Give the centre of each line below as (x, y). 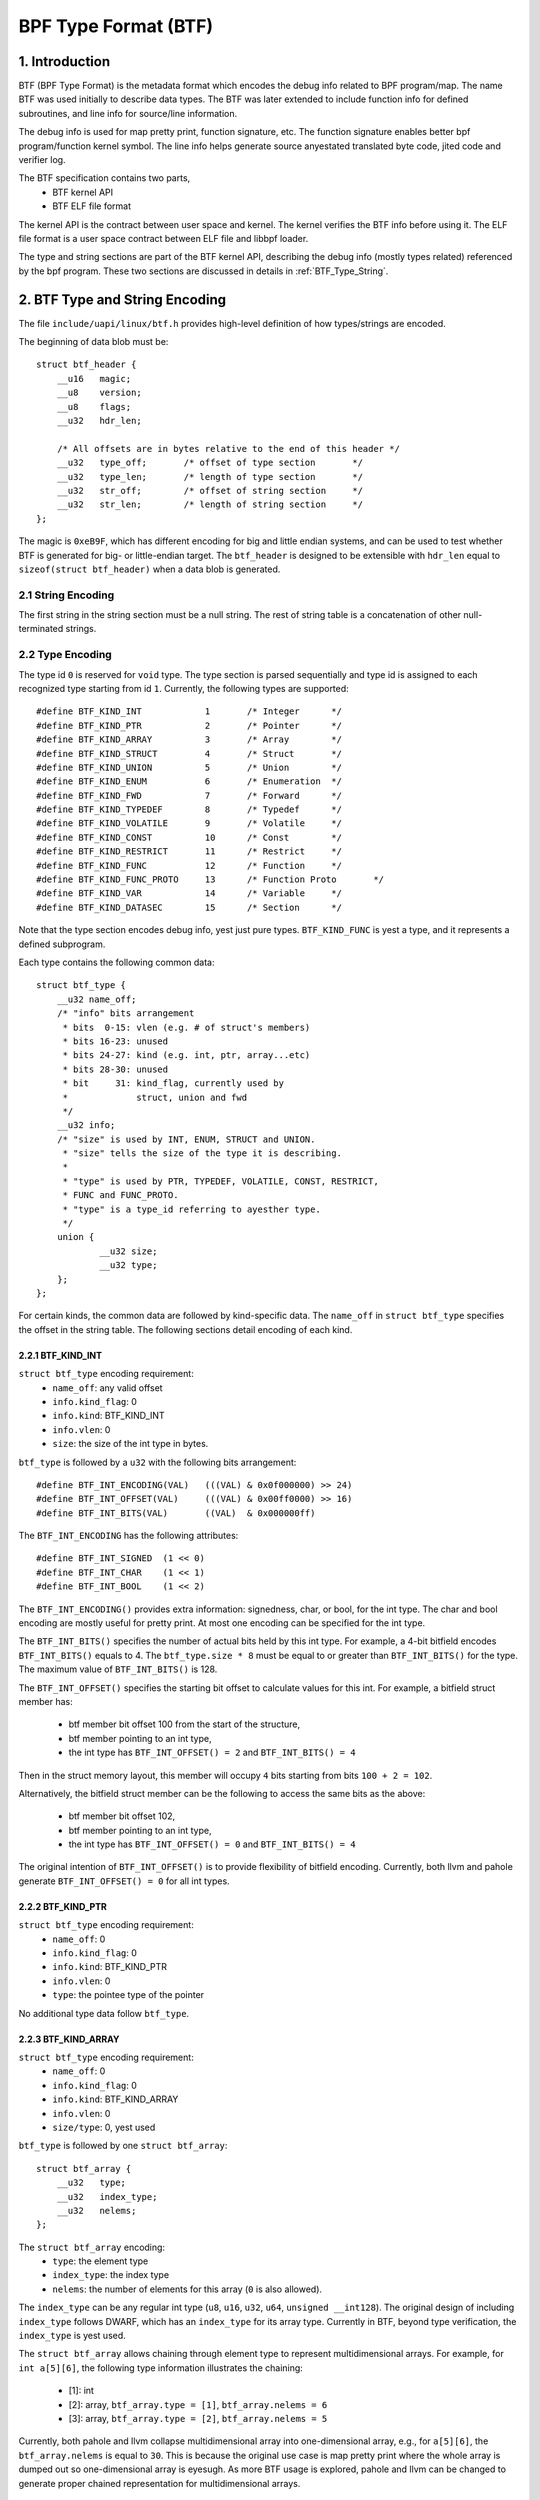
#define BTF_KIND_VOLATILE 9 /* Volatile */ (189, 823)
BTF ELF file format (92, 206)
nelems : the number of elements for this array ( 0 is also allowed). (187, 2289)
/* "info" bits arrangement (125, 1013)
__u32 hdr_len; (99, 420)
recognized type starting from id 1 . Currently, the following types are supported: (183, 688)
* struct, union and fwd (155, 1097)
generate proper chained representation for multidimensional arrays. (159, 2483)
